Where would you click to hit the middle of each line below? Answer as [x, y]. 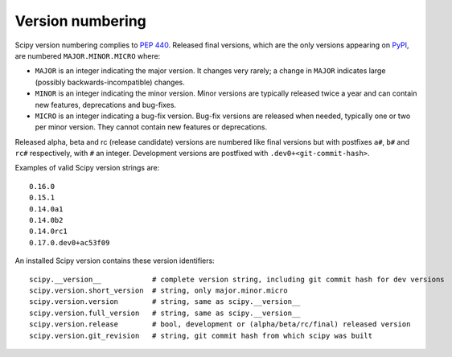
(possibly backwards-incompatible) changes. [110, 82]
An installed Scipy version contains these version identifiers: [115, 261]
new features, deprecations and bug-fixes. [106, 105]
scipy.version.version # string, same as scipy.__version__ [165, 302]
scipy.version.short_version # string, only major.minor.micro [159, 290]
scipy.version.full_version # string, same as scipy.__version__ [165, 313]
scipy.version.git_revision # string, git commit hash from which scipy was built [201, 335]
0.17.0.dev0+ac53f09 [70, 242]
